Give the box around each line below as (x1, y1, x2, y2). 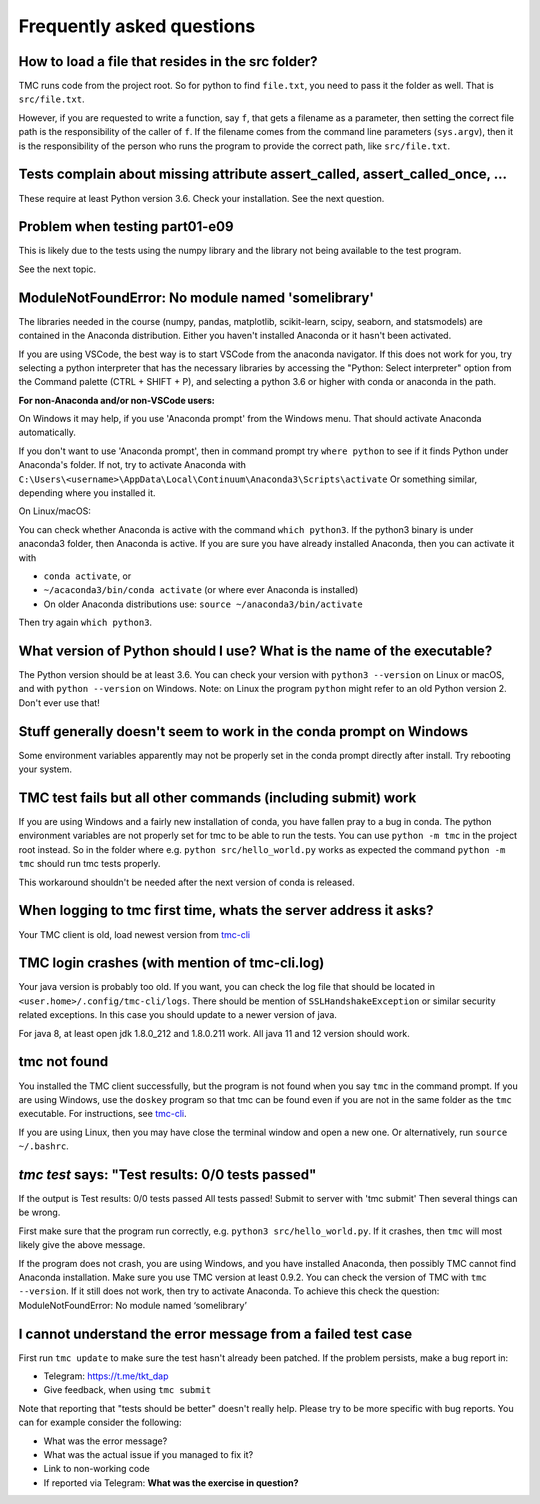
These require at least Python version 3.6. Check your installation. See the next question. (18, 192, 385, 204)
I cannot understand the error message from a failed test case (18, 1325, 413, 1342)
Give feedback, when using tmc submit (43, 1384, 212, 1396)
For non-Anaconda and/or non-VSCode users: (18, 394, 215, 406)
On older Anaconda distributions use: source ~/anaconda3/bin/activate (43, 598, 364, 610)
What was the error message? (43, 1435, 168, 1447)
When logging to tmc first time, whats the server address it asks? (18, 902, 434, 919)
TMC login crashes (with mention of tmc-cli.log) (18, 955, 325, 972)
